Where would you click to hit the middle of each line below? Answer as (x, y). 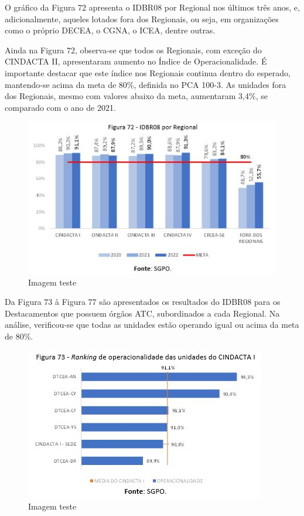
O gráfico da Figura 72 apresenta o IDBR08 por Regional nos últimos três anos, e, (152, 7)
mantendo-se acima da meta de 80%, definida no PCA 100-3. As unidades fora (146, 84)
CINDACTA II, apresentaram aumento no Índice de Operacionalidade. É (136, 61)
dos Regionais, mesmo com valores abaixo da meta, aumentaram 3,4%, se (136, 96)
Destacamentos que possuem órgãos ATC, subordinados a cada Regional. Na (142, 313)
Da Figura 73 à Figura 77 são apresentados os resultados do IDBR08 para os (143, 302)
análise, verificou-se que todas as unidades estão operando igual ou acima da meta (152, 325)
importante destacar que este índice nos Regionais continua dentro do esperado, (148, 72)
